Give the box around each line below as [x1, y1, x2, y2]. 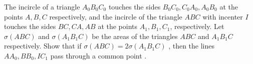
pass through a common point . [50, 50, 147, 60]
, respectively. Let [170, 21, 224, 31]
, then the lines [168, 40, 214, 51]
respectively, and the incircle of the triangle [49, 11, 182, 21]
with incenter [202, 11, 243, 21]
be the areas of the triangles [92, 30, 178, 41]
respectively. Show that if [4, 40, 82, 51]
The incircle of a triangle [4, 1, 80, 11]
